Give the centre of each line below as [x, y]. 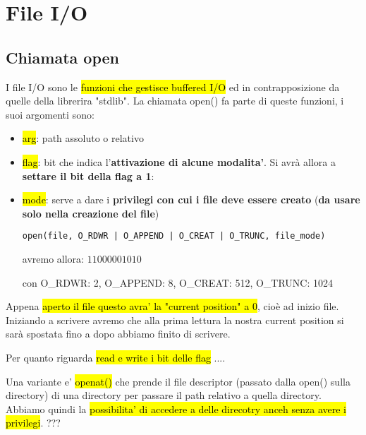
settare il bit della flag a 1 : [88, 175]
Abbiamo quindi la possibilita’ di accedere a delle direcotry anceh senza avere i [176, 409]
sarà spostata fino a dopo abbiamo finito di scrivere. [118, 334]
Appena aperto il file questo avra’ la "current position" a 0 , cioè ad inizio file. [172, 306]
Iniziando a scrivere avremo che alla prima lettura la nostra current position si [175, 320]
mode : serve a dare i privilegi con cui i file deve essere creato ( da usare [191, 199]
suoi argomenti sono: [50, 114]
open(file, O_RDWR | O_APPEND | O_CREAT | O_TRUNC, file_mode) [174, 236]
